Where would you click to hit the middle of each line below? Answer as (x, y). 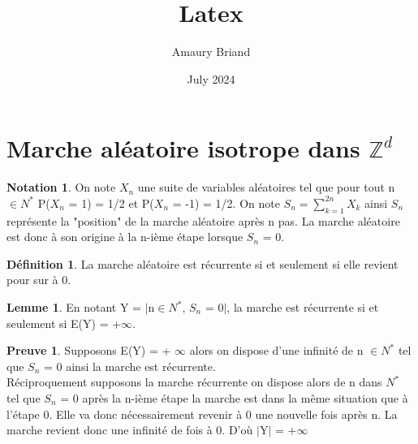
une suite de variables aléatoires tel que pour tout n (266, 187)
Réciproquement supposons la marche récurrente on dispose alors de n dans (194, 382)
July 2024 (211, 78)
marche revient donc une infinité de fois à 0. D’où (130, 430)
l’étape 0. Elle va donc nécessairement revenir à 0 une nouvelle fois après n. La (202, 414)
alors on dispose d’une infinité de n (276, 350)
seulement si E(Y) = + (64, 323)
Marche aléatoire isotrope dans (183, 148)
